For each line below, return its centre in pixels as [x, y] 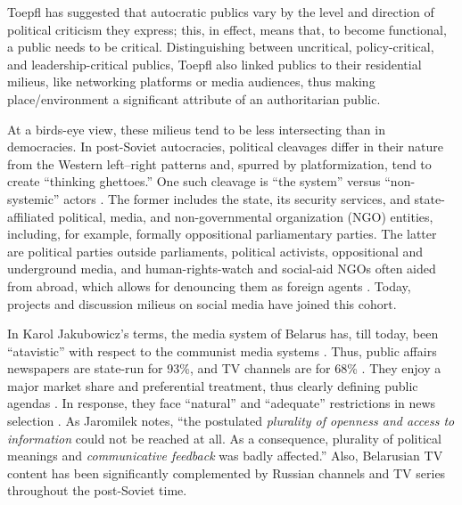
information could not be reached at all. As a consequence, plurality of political [224, 438]
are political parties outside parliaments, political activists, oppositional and [215, 251]
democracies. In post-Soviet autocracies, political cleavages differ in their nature [225, 147]
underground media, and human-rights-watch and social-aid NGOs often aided [222, 269]
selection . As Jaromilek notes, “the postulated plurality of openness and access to [231, 421]
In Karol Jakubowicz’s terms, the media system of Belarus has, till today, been [223, 334]
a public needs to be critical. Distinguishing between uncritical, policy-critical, [221, 47]
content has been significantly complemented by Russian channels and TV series [227, 472]
